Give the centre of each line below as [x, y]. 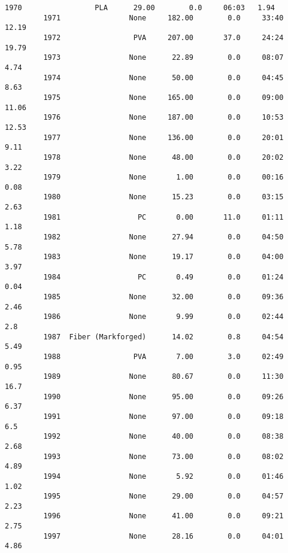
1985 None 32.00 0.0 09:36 [163, 297]
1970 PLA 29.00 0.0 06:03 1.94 [140, 8]
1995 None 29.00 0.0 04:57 [163, 496]
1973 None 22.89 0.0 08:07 [163, 58]
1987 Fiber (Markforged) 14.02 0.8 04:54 [163, 337]
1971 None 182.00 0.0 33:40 [163, 18]
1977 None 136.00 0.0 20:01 [163, 137]
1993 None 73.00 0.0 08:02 [163, 456]
